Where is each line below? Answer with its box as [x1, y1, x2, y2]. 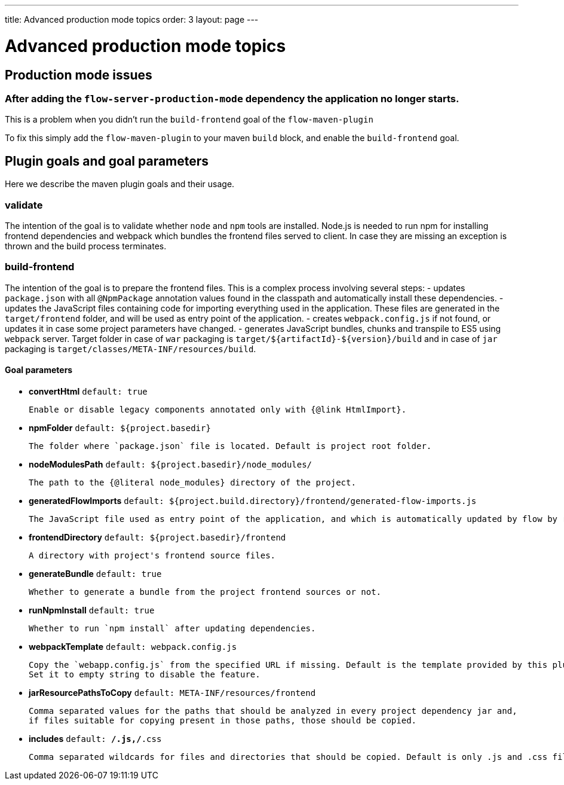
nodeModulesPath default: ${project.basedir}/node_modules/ [29, 459, 312, 469]
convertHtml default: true [29, 386, 148, 396]
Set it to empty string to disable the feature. [29, 669, 260, 679]
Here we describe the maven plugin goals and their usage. [5, 179, 235, 190]
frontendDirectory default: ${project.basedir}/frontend [29, 532, 286, 542]
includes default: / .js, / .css [29, 733, 162, 744]
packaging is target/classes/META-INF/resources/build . [5, 343, 256, 354]
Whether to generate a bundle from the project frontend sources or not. [29, 587, 382, 597]
